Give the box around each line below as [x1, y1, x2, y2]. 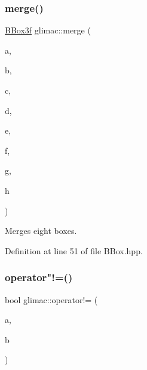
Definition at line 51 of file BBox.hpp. [5, 244, 143, 257]
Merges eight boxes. [5, 224, 77, 237]
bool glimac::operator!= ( [5, 293, 98, 306]
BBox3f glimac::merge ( [5, 24, 91, 36]
